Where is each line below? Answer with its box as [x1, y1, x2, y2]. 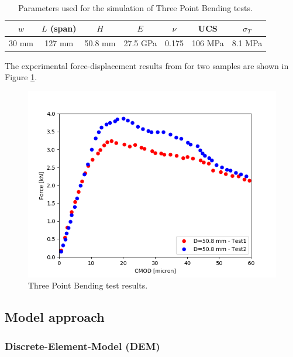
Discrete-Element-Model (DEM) [5, 338, 160, 353]
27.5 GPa [123, 37, 157, 49]
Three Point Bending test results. [28, 279, 148, 291]
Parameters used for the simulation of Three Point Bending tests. [18, 2, 253, 13]
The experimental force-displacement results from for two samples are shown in [5, 59, 289, 71]
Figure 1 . [5, 71, 37, 83]
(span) [50, 22, 77, 34]
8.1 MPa [232, 37, 263, 49]
